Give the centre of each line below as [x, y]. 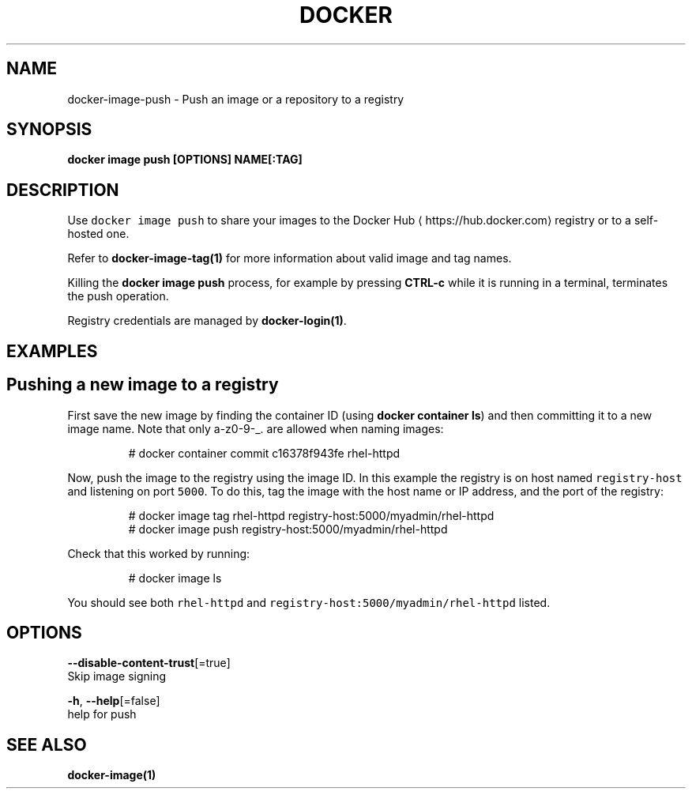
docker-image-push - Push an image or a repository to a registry [236, 99]
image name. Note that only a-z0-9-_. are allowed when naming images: [256, 428]
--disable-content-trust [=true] [149, 663]
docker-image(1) [112, 775]
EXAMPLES [52, 351]
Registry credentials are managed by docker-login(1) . [207, 321]
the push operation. [118, 296]
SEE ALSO [47, 744]
